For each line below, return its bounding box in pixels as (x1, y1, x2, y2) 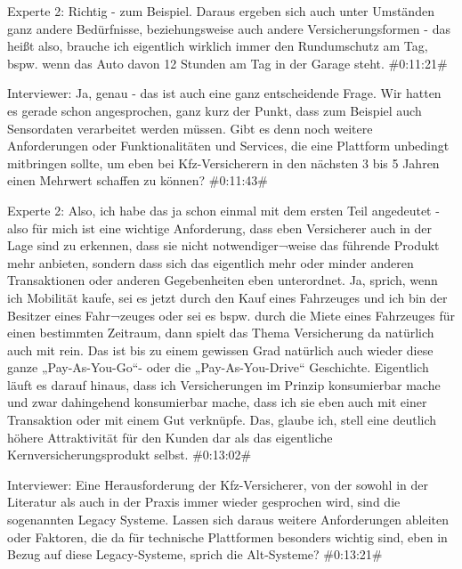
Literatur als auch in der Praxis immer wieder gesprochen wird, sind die (7, 492, 401, 511)
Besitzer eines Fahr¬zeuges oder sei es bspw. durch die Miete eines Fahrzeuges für (7, 305, 456, 324)
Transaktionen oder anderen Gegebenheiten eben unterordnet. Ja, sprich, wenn (7, 271, 438, 289)
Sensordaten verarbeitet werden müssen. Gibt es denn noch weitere (7, 118, 373, 137)
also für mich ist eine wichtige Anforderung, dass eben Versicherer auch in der (7, 218, 433, 237)
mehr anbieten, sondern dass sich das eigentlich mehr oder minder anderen (7, 253, 414, 272)
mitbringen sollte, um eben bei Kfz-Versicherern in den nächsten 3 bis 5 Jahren (7, 153, 440, 172)
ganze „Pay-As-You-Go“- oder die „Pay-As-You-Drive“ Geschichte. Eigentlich (7, 358, 429, 377)
